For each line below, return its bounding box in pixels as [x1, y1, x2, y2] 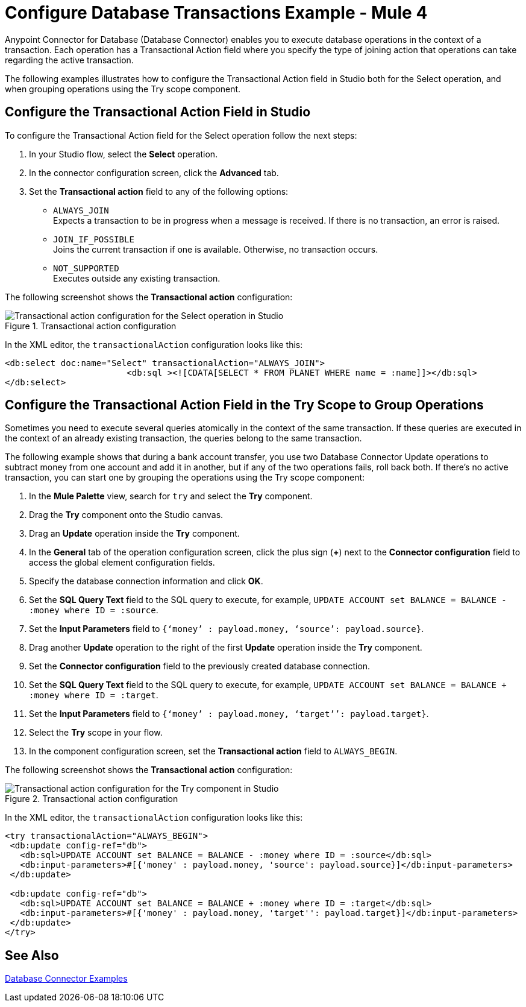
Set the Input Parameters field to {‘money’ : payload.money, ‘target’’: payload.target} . [29, 709, 429, 719]
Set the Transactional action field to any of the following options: [29, 186, 289, 197]
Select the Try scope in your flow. [29, 727, 163, 738]
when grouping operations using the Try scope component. [5, 83, 241, 94]
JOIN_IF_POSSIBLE [53, 234, 134, 244]
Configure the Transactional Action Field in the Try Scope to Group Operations [5, 397, 484, 413]
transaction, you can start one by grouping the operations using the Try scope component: [5, 472, 365, 483]
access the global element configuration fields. [29, 557, 215, 568]
